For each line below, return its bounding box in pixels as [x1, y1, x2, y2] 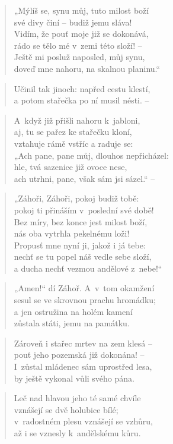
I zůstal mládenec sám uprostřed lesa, [14, 360, 152, 373]
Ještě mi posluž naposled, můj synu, [14, 51, 145, 63]
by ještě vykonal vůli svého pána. [14, 371, 134, 384]
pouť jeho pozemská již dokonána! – [14, 348, 145, 361]
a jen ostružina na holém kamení [14, 305, 133, 317]
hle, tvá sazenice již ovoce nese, [14, 160, 127, 173]
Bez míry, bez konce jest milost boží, [14, 215, 148, 228]
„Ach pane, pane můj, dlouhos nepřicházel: [14, 149, 169, 161]
